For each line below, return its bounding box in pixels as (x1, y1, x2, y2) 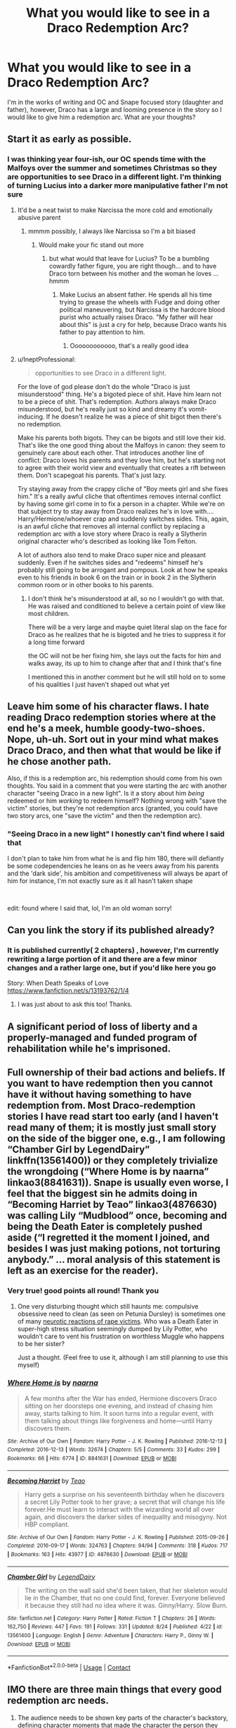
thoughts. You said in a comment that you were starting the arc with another (7, 782, 228, 790)
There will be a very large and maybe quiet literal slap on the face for (27, 622, 228, 631)
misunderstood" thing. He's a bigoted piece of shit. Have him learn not (17, 390, 222, 398)
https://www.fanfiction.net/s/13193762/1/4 (7, 987, 129, 995)
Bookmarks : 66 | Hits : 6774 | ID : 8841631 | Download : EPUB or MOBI (7, 1455, 177, 1462)
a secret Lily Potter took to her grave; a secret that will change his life (24, 1498, 225, 1506)
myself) (17, 1360, 40, 1369)
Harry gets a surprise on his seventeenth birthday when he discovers (24, 1490, 225, 1498)
